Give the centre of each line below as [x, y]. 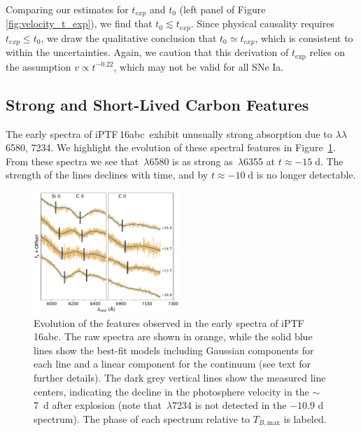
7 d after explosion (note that [98, 405]
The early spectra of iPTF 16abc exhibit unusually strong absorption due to [169, 133]
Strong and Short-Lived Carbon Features [157, 104]
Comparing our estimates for [67, 9]
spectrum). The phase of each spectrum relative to [142, 418]
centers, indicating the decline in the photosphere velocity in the [171, 391]
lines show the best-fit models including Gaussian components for [174, 350]
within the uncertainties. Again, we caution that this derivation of [147, 52]
